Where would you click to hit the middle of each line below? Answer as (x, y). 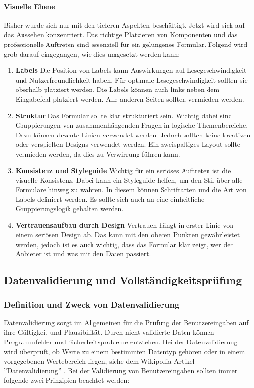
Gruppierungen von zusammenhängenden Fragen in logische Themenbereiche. (132, 125)
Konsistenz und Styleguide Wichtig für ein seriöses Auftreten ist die (123, 170)
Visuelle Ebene (30, 6)
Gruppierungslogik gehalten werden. (69, 208)
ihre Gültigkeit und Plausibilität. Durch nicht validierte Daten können (109, 332)
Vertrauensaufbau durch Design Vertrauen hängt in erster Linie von (124, 225)
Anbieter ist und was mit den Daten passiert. (83, 254)
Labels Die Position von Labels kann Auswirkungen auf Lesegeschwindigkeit (131, 70)
